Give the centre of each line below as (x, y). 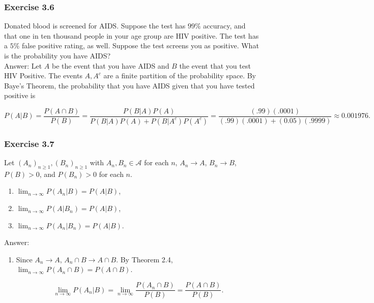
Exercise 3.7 (29, 143)
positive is (20, 95)
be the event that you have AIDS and (111, 65)
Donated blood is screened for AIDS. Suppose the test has (95, 26)
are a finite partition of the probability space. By (180, 75)
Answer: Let (23, 65)
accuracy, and (224, 26)
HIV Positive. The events (43, 75)
